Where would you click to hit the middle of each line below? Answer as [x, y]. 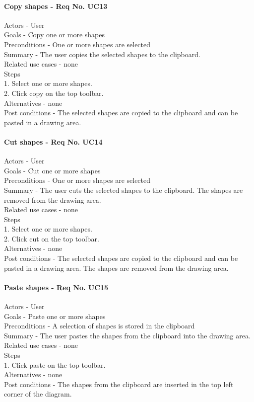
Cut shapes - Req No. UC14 [53, 141]
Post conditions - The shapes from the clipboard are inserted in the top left [119, 384]
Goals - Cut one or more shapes [52, 170]
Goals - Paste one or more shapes [55, 316]
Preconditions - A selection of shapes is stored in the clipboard [99, 326]
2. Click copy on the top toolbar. [54, 93]
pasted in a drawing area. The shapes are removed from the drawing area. [116, 268]
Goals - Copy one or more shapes [54, 35]
